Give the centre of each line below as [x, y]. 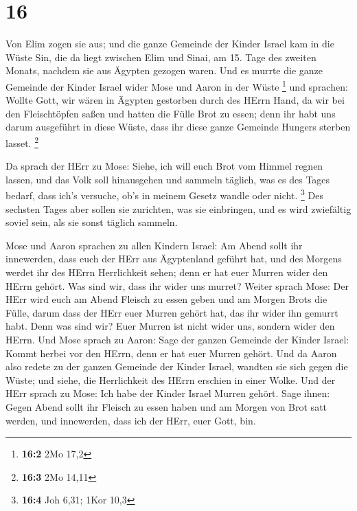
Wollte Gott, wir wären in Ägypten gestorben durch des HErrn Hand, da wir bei [175, 100]
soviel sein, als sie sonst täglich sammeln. [92, 222]
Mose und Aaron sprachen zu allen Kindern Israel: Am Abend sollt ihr [154, 245]
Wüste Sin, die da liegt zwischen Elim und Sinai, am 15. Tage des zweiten [161, 57]
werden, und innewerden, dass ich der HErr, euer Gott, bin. [131, 420]
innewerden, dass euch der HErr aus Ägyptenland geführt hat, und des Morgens [174, 259]
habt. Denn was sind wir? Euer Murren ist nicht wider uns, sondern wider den [170, 326]
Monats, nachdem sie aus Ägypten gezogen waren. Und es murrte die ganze [164, 70]
